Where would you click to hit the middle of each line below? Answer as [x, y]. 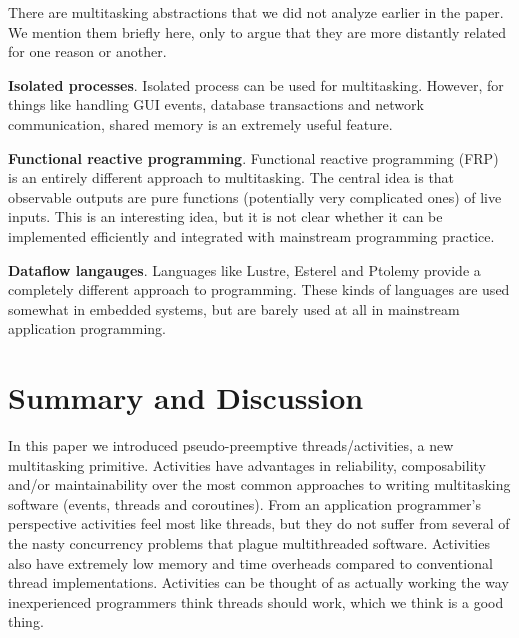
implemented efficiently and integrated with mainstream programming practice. [251, 235]
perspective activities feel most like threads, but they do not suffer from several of [259, 523]
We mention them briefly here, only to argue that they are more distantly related [257, 31]
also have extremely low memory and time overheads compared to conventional [250, 562]
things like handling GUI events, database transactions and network [216, 104]
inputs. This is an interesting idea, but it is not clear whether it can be [225, 216]
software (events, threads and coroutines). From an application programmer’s [244, 503]
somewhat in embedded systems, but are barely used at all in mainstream [234, 308]
